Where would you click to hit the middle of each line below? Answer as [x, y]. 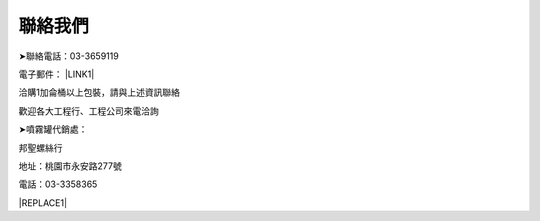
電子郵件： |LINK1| [56, 74]
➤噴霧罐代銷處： [53, 129]
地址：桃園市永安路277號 [70, 166]
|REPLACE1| [43, 202]
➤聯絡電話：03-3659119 [68, 56]
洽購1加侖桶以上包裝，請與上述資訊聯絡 [99, 92]
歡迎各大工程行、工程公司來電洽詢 [88, 111]
